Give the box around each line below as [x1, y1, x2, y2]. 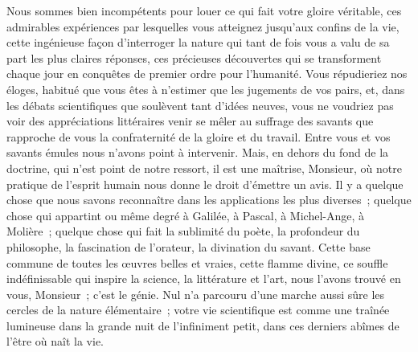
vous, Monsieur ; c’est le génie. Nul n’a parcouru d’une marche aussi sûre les [6, 285, 385, 302]
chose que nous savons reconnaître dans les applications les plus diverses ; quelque [6, 191, 412, 208]
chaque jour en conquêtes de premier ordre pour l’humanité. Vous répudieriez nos [6, 65, 408, 82]
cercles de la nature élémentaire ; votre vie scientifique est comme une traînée [6, 301, 390, 318]
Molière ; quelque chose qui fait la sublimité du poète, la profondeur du [6, 223, 360, 239]
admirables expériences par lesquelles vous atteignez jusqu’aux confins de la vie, [6, 18, 400, 35]
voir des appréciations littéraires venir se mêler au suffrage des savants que [6, 113, 374, 129]
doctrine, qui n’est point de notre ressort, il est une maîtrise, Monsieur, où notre [6, 159, 402, 176]
